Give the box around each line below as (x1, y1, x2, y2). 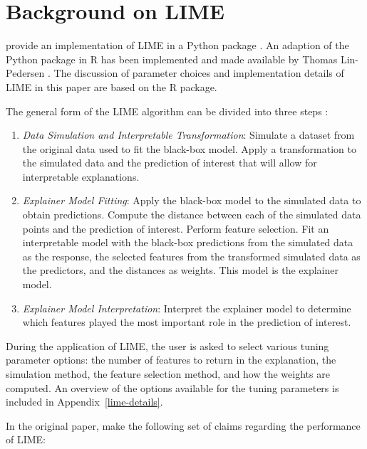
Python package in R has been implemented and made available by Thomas (6, 51, 338, 66)
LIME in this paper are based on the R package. (6, 79, 217, 94)
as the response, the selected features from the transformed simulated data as (22, 248, 361, 263)
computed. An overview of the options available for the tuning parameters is (6, 380, 339, 395)
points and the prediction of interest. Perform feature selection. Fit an (22, 221, 329, 236)
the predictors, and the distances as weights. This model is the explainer (22, 263, 338, 278)
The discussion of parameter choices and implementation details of (53, 65, 344, 80)
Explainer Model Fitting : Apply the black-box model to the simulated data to (22, 193, 361, 208)
